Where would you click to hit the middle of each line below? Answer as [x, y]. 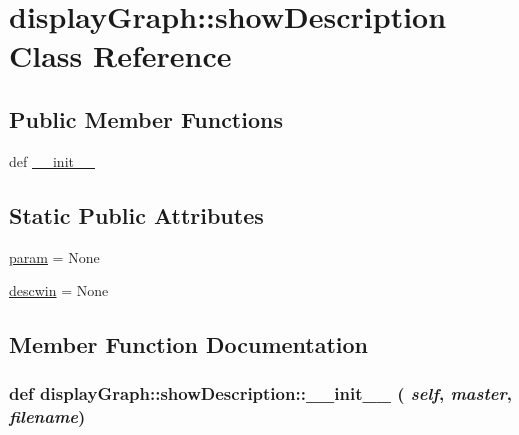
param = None [54, 256]
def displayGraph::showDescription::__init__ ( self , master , [260, 393]
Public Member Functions [146, 118]
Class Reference [120, 55]
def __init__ [52, 160]
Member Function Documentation [189, 344]
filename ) [47, 416]
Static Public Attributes [136, 214]
